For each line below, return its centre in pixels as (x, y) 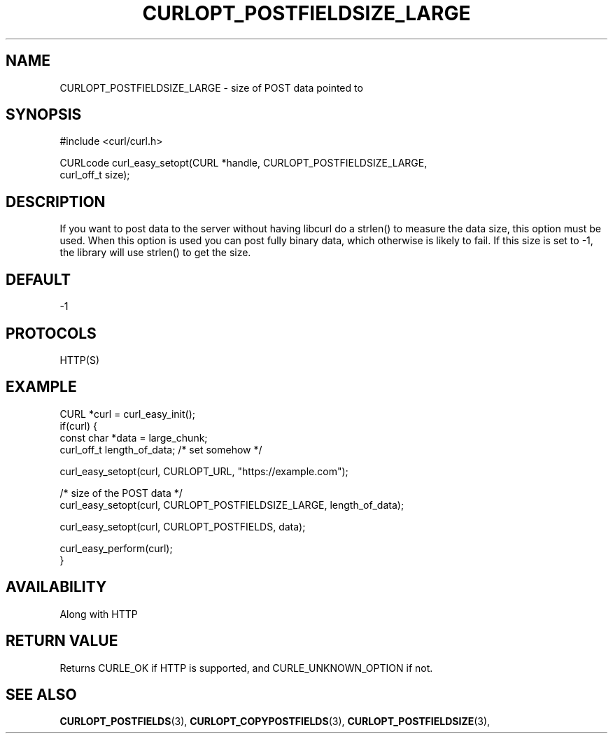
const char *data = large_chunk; (134, 437)
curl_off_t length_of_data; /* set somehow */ (161, 449)
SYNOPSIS (44, 115)
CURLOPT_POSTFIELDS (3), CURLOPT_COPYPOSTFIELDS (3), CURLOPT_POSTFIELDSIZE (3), (275, 722)
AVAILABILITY (56, 587)
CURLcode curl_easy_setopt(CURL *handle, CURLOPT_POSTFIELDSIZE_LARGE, (244, 163)
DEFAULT (38, 279)
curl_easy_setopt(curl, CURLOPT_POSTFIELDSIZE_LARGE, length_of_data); (232, 505)
